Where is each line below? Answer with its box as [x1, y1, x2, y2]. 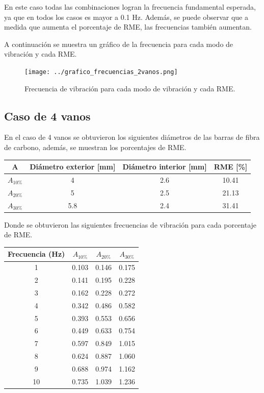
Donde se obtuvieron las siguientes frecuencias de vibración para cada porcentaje [4, 219, 257, 230]
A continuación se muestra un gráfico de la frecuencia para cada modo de [4, 38, 233, 49]
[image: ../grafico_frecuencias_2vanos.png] [24, 68, 178, 76]
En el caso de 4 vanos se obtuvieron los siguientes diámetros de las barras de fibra [4, 132, 260, 142]
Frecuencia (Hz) [8, 249, 65, 259]
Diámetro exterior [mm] [30, 161, 116, 172]
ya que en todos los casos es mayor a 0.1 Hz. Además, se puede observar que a [4, 11, 248, 22]
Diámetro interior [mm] [122, 161, 207, 172]
